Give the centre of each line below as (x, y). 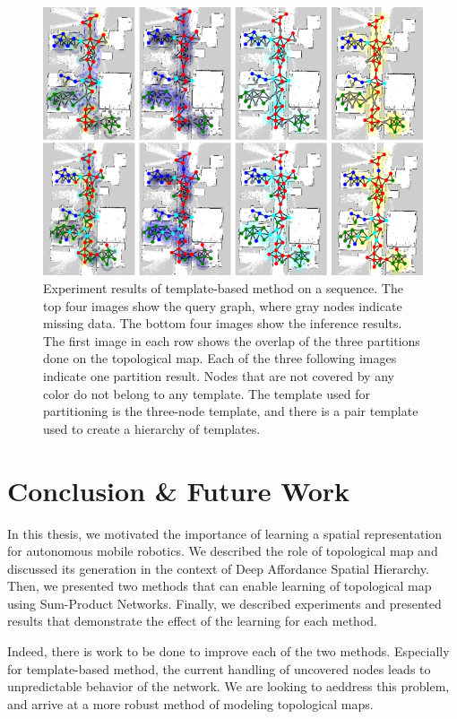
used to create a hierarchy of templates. (152, 428)
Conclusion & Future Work (179, 490)
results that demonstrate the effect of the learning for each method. (192, 621)
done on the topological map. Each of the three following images (220, 358)
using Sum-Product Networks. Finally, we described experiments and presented (224, 603)
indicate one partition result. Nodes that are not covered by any (219, 376)
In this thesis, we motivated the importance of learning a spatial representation (225, 533)
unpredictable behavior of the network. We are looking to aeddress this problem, (228, 686)
